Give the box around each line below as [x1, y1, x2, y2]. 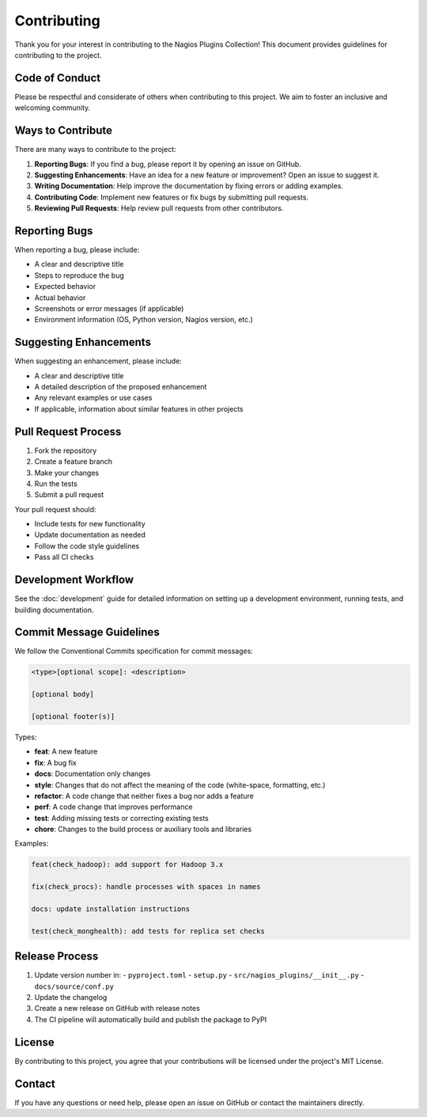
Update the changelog [34, 993, 108, 1002]
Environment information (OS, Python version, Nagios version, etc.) [34, 315, 253, 325]
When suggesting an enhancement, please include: [14, 356, 182, 366]
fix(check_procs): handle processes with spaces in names [31, 883, 261, 891]
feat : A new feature [34, 747, 98, 756]
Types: [14, 732, 37, 742]
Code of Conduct [14, 71, 101, 85]
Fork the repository [34, 446, 97, 455]
